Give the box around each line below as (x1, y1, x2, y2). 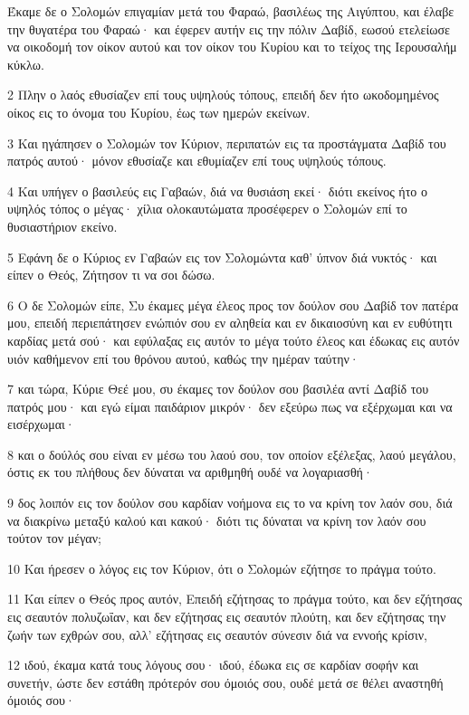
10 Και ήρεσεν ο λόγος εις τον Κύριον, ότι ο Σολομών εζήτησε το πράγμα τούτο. (7, 558, 436, 577)
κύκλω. (7, 54, 44, 73)
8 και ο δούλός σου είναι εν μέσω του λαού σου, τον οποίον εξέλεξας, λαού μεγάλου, (7, 444, 456, 463)
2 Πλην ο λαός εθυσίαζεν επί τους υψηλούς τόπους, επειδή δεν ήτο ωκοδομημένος (7, 85, 439, 104)
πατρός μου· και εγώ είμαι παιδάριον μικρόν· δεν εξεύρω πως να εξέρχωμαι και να (7, 396, 453, 415)
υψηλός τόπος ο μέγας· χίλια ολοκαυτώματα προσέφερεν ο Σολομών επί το (7, 199, 407, 218)
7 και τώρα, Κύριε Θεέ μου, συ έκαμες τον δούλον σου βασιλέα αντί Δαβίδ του (7, 379, 429, 398)
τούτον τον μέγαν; (7, 529, 101, 548)
